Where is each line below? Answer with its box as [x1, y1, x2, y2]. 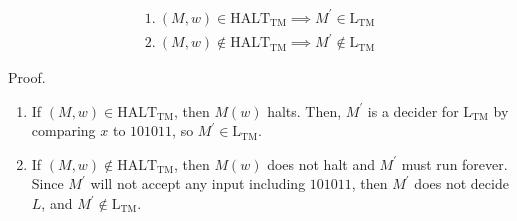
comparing [31, 120, 96, 141]
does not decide [414, 173, 509, 194]
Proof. [8, 67, 46, 88]
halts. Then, [267, 100, 342, 121]
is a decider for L [367, 100, 473, 121]
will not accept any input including [90, 173, 306, 194]
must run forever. [401, 153, 508, 174]
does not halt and [267, 153, 375, 174]
